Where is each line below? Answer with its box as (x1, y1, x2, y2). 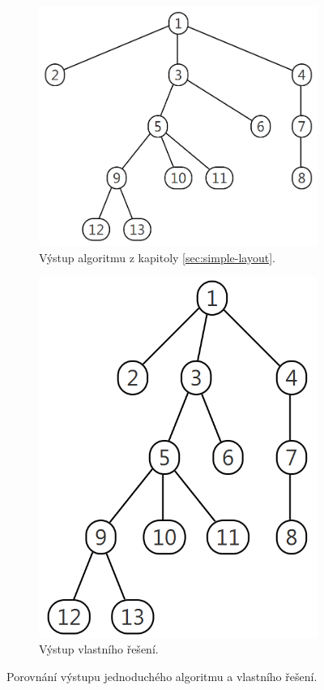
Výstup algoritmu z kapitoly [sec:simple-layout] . (39, 248, 275, 265)
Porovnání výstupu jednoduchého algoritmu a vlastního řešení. (6, 667, 318, 684)
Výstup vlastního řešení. (39, 640, 159, 658)
